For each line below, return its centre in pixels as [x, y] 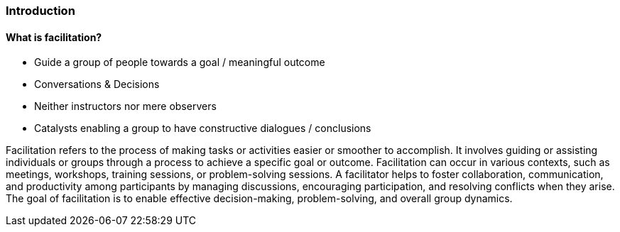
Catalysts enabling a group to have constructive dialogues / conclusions [203, 128]
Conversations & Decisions [97, 84]
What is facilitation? [54, 37]
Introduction [40, 11]
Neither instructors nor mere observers [125, 106]
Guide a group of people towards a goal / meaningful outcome [180, 62]
